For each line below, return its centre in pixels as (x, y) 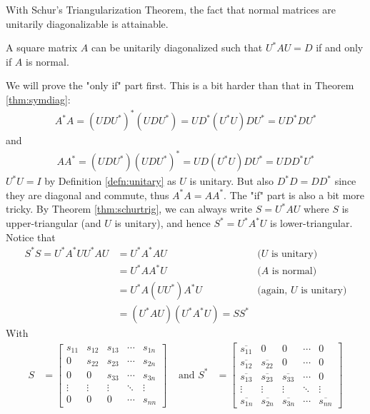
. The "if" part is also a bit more (294, 195)
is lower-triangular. (311, 223)
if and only (340, 47)
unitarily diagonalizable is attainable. (87, 23)
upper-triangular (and (54, 223)
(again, (272, 291)
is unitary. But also (231, 181)
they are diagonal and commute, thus (87, 195)
